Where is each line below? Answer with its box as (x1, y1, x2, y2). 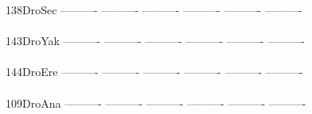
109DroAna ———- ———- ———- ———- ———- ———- (6, 94, 306, 111)
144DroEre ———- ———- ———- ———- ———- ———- (6, 63, 303, 80)
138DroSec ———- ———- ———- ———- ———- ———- (6, 2, 302, 17)
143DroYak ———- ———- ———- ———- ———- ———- (6, 32, 305, 49)
